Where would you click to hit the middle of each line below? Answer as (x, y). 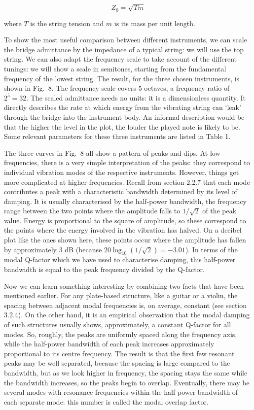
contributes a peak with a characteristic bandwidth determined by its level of (121, 191)
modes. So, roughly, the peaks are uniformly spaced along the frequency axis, (121, 334)
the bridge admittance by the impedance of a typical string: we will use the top (124, 49)
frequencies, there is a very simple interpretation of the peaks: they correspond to (127, 162)
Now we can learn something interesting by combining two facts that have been (124, 286)
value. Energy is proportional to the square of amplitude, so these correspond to (125, 220)
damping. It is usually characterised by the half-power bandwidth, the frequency (125, 201)
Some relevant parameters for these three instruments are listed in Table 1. (117, 136)
